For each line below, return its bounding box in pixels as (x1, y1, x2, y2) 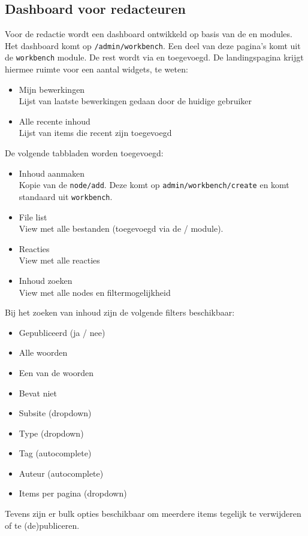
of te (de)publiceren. (5, 519, 80, 531)
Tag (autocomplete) (19, 447, 92, 459)
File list (19, 210, 47, 223)
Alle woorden (19, 346, 68, 359)
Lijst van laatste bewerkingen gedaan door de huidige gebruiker (19, 95, 252, 107)
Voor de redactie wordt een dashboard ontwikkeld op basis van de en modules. (5, 28, 292, 40)
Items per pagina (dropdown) (19, 487, 127, 499)
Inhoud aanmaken (19, 166, 85, 179)
